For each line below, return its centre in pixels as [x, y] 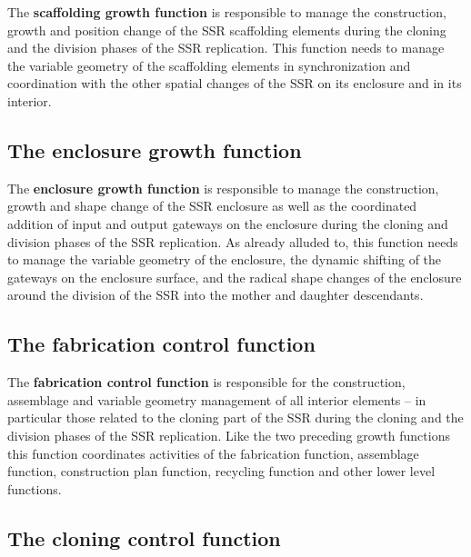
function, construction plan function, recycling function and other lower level [221, 471]
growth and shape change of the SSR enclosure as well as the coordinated [212, 206]
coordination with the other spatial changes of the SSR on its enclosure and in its [235, 83]
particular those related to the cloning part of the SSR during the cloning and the [235, 418]
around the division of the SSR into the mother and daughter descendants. [215, 295]
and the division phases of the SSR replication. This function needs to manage [226, 48]
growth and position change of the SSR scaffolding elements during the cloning [227, 30]
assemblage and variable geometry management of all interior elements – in [217, 399]
